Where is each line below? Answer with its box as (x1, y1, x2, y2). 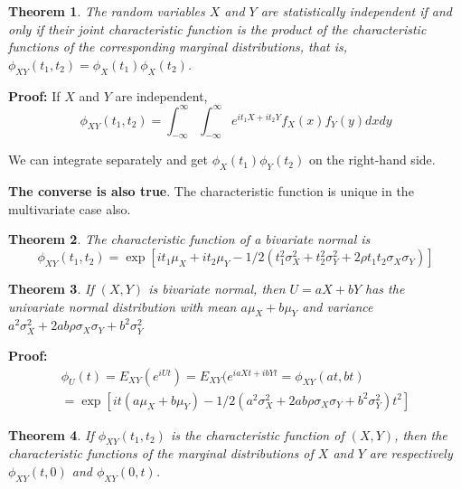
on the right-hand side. (308, 150, 436, 169)
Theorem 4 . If (8, 425, 94, 444)
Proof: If (8, 86, 61, 105)
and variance (302, 296, 373, 315)
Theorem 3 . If (8, 279, 94, 298)
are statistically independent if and (260, 2, 453, 20)
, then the (394, 425, 447, 444)
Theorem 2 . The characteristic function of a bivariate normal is (8, 230, 371, 249)
